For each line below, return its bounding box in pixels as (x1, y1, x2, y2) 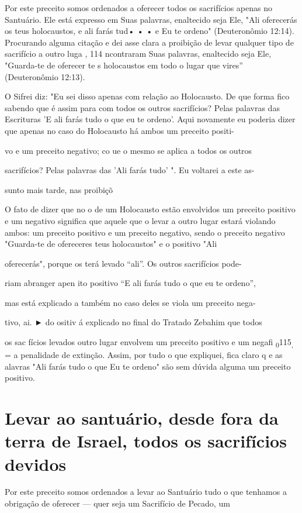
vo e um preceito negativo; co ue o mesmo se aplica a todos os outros (5, 144, 252, 156)
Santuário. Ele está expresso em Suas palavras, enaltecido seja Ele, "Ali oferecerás (5, 13, 297, 25)
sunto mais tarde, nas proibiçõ (5, 183, 113, 195)
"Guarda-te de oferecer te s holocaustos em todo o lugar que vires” (5, 58, 243, 71)
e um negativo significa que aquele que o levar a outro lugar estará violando (5, 214, 276, 226)
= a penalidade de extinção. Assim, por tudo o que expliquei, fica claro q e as (5, 349, 283, 361)
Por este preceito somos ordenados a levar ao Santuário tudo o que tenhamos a (5, 486, 287, 498)
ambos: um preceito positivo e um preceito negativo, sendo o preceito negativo (5, 226, 285, 238)
